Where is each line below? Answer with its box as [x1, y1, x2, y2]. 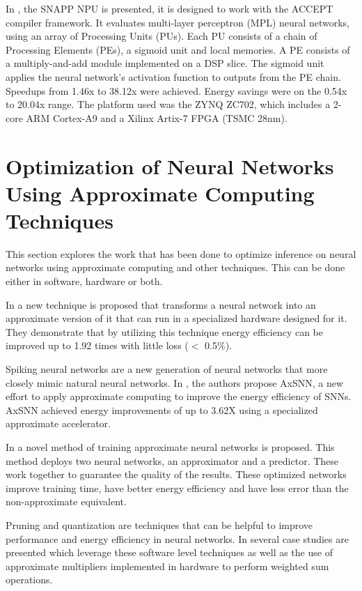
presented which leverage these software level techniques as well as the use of [6, 545, 333, 560]
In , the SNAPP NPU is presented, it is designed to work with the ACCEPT [6, 1, 333, 15]
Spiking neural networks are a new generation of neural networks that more [6, 362, 328, 376]
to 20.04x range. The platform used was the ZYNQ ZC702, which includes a [6, 97, 331, 112]
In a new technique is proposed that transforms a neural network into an [6, 297, 316, 312]
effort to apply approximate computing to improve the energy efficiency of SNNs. [6, 389, 352, 404]
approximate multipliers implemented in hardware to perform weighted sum [6, 558, 329, 573]
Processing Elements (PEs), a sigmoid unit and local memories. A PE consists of [6, 42, 350, 56]
